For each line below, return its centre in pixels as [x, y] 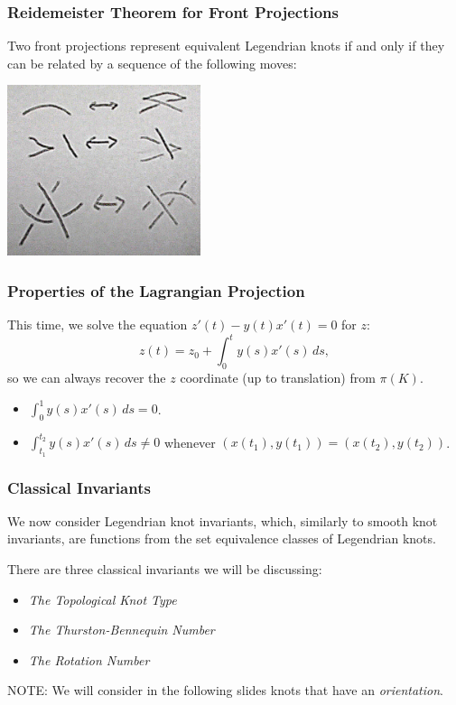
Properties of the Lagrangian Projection [156, 290]
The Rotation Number [89, 659]
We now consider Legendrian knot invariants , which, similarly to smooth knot [223, 520]
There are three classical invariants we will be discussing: [165, 569]
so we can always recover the [87, 378]
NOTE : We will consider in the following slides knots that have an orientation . [225, 690]
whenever [190, 442]
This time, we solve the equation [98, 325]
